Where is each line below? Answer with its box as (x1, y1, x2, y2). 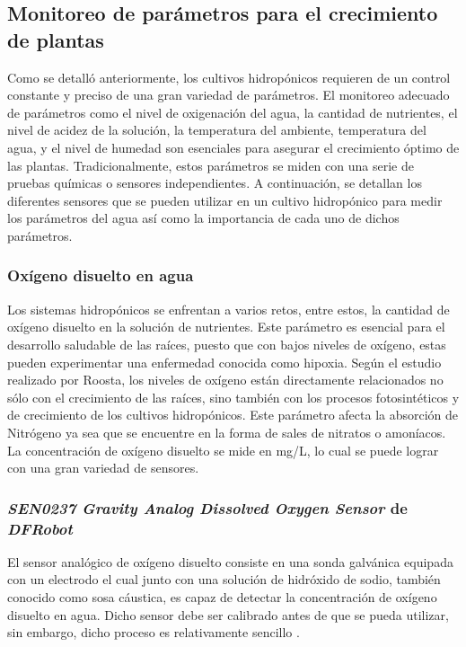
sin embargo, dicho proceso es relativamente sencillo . (7, 623, 300, 642)
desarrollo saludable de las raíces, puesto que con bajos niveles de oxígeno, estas (7, 334, 446, 353)
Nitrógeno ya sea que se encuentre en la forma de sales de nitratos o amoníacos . (7, 422, 446, 441)
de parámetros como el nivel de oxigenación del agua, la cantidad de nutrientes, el (7, 102, 458, 121)
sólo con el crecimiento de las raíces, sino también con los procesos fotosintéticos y (7, 387, 460, 406)
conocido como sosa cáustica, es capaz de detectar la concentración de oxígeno (7, 588, 437, 607)
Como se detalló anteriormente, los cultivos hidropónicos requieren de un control (7, 67, 451, 86)
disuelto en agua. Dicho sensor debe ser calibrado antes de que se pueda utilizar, (7, 605, 449, 624)
